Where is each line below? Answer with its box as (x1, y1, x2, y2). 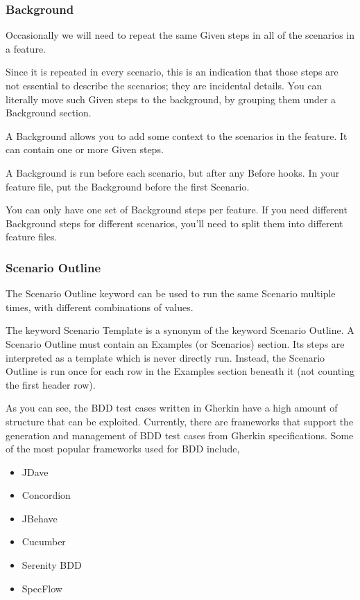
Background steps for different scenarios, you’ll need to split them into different (6, 215, 343, 230)
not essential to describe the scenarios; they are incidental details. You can (6, 78, 323, 92)
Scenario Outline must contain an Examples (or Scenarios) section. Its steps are (6, 336, 345, 351)
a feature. (6, 41, 46, 55)
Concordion (22, 488, 71, 502)
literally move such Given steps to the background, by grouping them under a (6, 91, 336, 106)
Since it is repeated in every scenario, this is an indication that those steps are (6, 64, 338, 79)
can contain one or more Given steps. (6, 142, 164, 157)
